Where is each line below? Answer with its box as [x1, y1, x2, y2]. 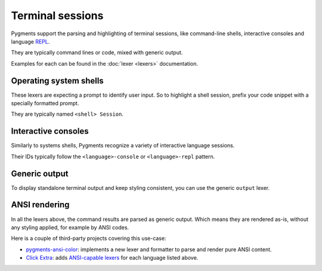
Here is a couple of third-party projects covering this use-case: [11, 235, 166, 242]
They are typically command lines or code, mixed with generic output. [11, 49, 183, 56]
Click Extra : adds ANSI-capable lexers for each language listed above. [26, 254, 199, 261]
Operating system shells [11, 75, 104, 86]
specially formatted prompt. [11, 100, 79, 107]
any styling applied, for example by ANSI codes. [11, 224, 129, 231]
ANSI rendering [11, 200, 70, 210]
